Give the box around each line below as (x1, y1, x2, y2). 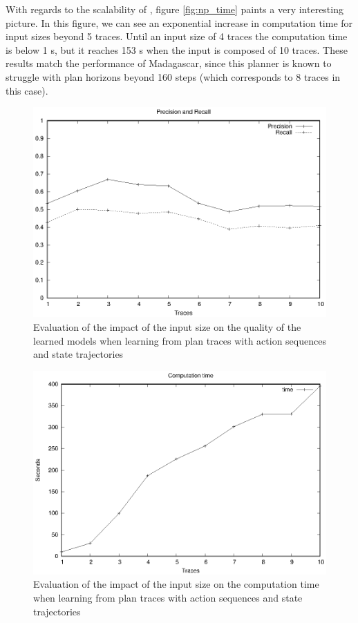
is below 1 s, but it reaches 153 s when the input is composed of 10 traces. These (6, 42, 348, 57)
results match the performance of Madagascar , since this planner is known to (6, 56, 332, 70)
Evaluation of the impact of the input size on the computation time (33, 577, 319, 591)
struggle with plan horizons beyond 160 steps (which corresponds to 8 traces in (6, 69, 341, 84)
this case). (6, 83, 48, 97)
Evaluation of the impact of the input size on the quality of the (33, 320, 301, 334)
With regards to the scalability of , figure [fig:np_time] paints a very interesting (6, 2, 343, 16)
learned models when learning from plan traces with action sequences (33, 333, 326, 347)
